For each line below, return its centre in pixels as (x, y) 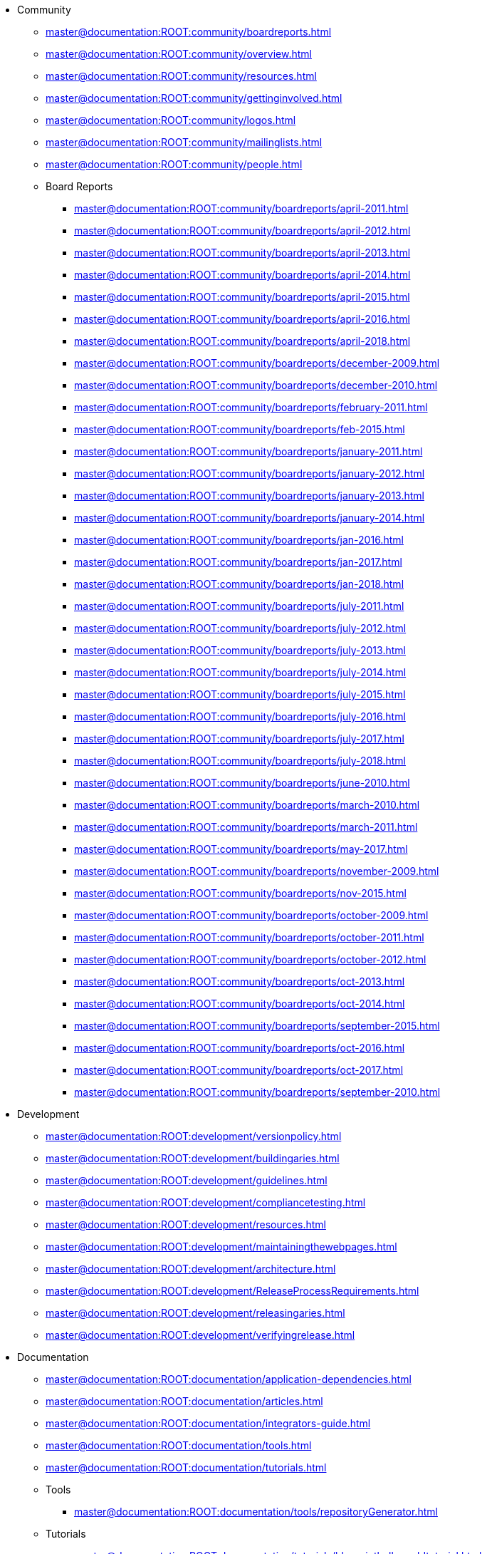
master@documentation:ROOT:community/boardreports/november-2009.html (257, 871)
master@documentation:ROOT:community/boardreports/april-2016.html (242, 319)
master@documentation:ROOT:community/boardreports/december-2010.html (256, 385)
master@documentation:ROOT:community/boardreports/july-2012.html (240, 628)
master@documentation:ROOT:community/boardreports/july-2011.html (239, 606)
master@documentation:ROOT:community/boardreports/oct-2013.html (240, 981)
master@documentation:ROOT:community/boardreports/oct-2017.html (239, 1070)
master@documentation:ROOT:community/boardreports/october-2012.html (250, 959)
